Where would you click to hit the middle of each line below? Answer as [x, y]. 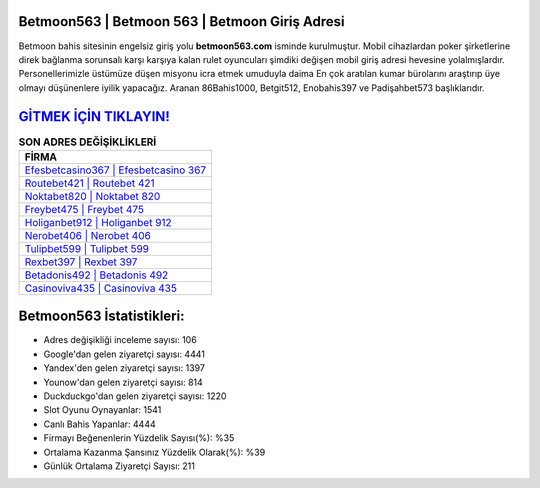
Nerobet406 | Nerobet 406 [88, 235]
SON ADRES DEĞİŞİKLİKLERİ [87, 142]
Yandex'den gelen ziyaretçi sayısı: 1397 [124, 368]
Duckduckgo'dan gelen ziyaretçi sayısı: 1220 [135, 396]
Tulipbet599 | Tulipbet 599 [87, 248]
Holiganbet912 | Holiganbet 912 [98, 222]
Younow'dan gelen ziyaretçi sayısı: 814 [123, 382]
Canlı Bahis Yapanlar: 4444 [99, 424]
